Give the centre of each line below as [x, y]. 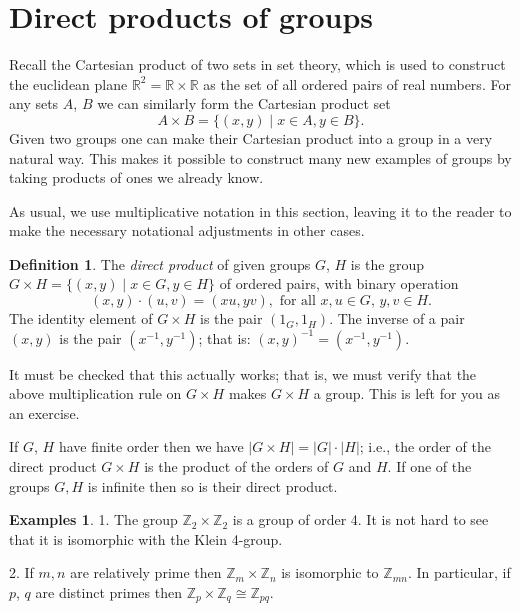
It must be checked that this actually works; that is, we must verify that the [243, 373]
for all [297, 301]
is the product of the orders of [236, 466]
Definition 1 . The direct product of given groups [160, 263]
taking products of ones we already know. [136, 177]
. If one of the [429, 466]
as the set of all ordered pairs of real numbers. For [357, 83]
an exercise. [44, 412]
